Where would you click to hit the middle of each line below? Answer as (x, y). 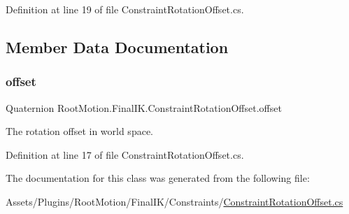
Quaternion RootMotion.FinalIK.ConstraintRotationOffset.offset (144, 107)
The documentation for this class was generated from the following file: (158, 178)
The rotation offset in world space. (79, 131)
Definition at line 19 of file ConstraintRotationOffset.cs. (125, 9)
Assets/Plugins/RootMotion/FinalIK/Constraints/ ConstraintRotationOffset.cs (174, 201)
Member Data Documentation (117, 47)
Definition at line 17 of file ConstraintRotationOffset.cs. (125, 154)
